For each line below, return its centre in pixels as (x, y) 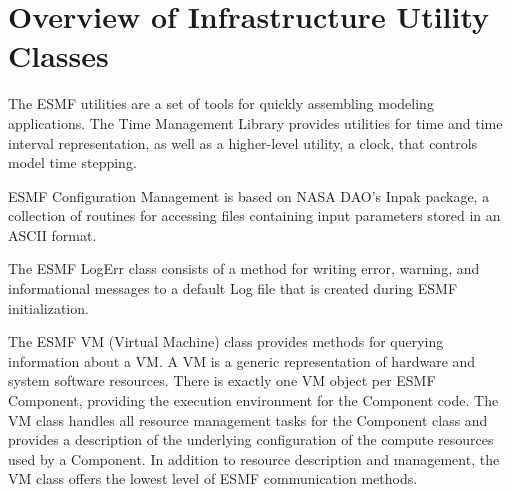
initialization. (48, 307)
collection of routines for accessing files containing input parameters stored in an (254, 215)
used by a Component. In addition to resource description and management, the (254, 458)
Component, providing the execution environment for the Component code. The (253, 400)
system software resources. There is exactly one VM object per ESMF (222, 380)
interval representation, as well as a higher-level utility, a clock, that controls (243, 142)
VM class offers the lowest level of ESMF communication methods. (213, 478)
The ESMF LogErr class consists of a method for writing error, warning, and (244, 268)
